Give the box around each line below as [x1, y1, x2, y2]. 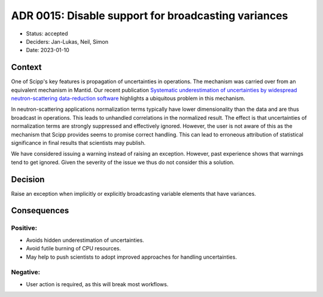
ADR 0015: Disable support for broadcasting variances [11, 9, 288, 22]
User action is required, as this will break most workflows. [26, 280, 169, 287]
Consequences [11, 205, 69, 216]
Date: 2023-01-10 [26, 47, 70, 54]
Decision [11, 174, 45, 184]
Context [11, 62, 42, 72]
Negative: [11, 268, 41, 277]
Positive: [11, 224, 38, 232]
